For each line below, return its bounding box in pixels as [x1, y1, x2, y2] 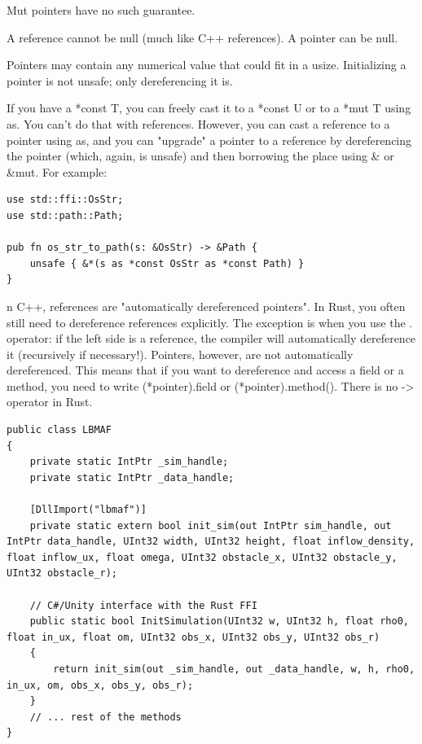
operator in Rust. [7, 393, 93, 410]
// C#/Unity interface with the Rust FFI [29, 599, 257, 611]
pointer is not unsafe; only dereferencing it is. [7, 72, 233, 89]
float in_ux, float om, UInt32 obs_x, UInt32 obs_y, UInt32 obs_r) [7, 631, 380, 643]
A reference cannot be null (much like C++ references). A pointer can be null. [7, 28, 398, 46]
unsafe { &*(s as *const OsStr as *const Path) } [29, 257, 305, 269]
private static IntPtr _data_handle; [29, 471, 235, 484]
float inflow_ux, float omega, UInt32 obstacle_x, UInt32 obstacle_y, [7, 551, 398, 563]
